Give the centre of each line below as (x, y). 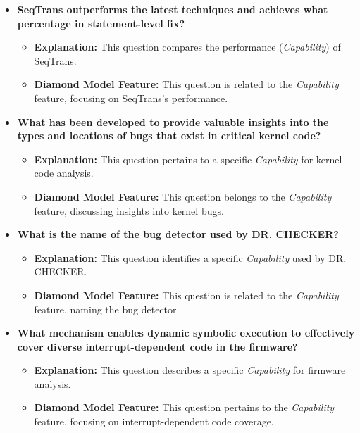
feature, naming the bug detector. (107, 309)
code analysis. (64, 173)
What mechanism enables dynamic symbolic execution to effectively (186, 333)
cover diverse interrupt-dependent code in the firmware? (157, 346)
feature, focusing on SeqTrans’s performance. (131, 98)
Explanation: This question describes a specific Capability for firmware (190, 370)
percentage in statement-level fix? (101, 23)
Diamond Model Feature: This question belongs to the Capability (183, 196)
